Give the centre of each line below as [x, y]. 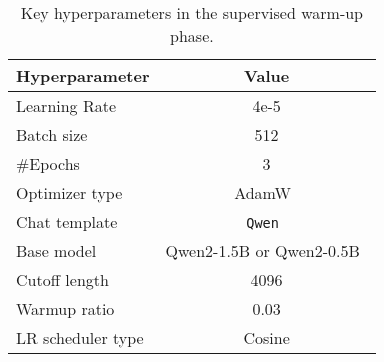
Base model [56, 250]
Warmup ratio [65, 308]
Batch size [52, 134]
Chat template [67, 221]
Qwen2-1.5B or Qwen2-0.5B [262, 250]
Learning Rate [66, 105]
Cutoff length [62, 279]
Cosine [266, 337]
